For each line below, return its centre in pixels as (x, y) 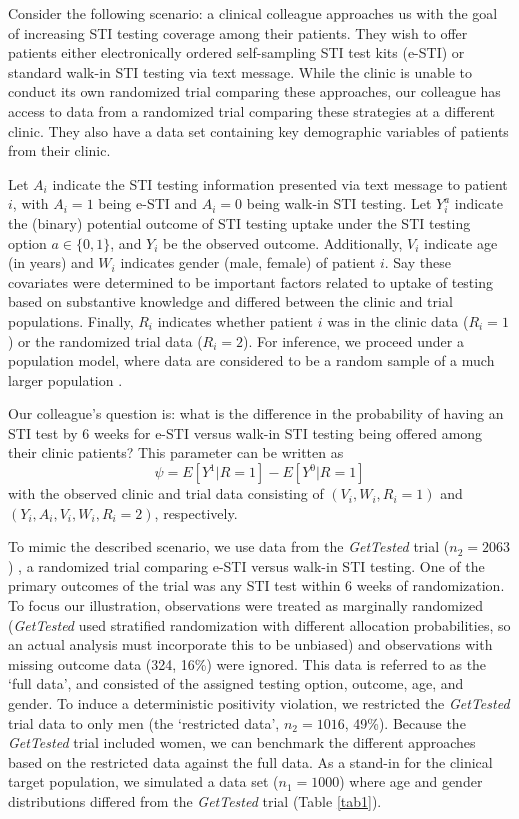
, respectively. (196, 512)
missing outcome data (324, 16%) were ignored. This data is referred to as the (247, 663)
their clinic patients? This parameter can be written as (176, 452)
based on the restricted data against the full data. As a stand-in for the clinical (250, 761)
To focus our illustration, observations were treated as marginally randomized (246, 605)
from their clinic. (59, 150)
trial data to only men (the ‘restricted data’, (144, 722)
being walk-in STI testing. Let (339, 203)
